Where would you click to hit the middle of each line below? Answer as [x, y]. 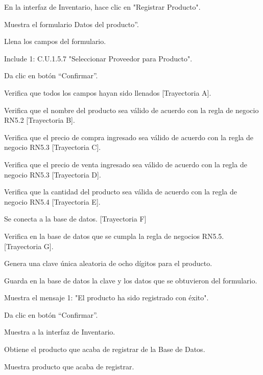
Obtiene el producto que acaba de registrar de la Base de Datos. [105, 349]
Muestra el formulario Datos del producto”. [71, 24]
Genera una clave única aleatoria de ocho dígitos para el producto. [108, 263]
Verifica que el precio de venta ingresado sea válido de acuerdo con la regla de [126, 164]
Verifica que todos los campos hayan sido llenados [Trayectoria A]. [108, 92]
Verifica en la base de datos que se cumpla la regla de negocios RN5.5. [114, 236]
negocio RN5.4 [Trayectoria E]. [52, 201]
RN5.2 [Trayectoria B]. [40, 120]
